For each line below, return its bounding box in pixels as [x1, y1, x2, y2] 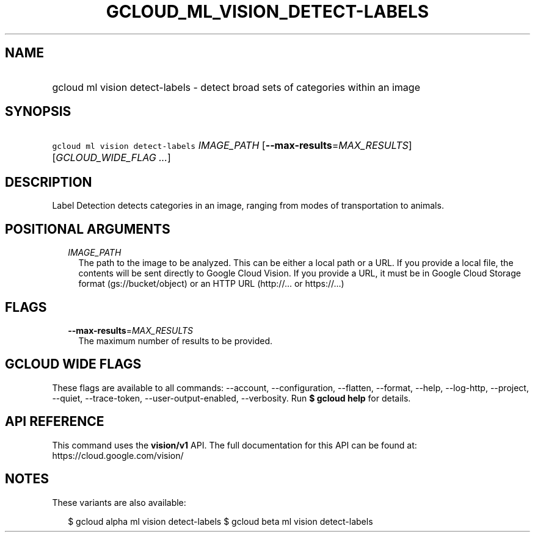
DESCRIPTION [5, 174, 92, 190]
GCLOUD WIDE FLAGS [5, 356, 142, 372]
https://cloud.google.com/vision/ [52, 450, 184, 461]
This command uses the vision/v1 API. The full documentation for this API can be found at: [52, 439, 417, 450]
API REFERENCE [5, 414, 104, 430]
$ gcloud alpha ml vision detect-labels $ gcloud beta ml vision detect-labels [68, 516, 373, 527]
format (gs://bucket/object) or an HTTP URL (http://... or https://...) [78, 278, 344, 289]
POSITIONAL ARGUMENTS [5, 221, 170, 237]
